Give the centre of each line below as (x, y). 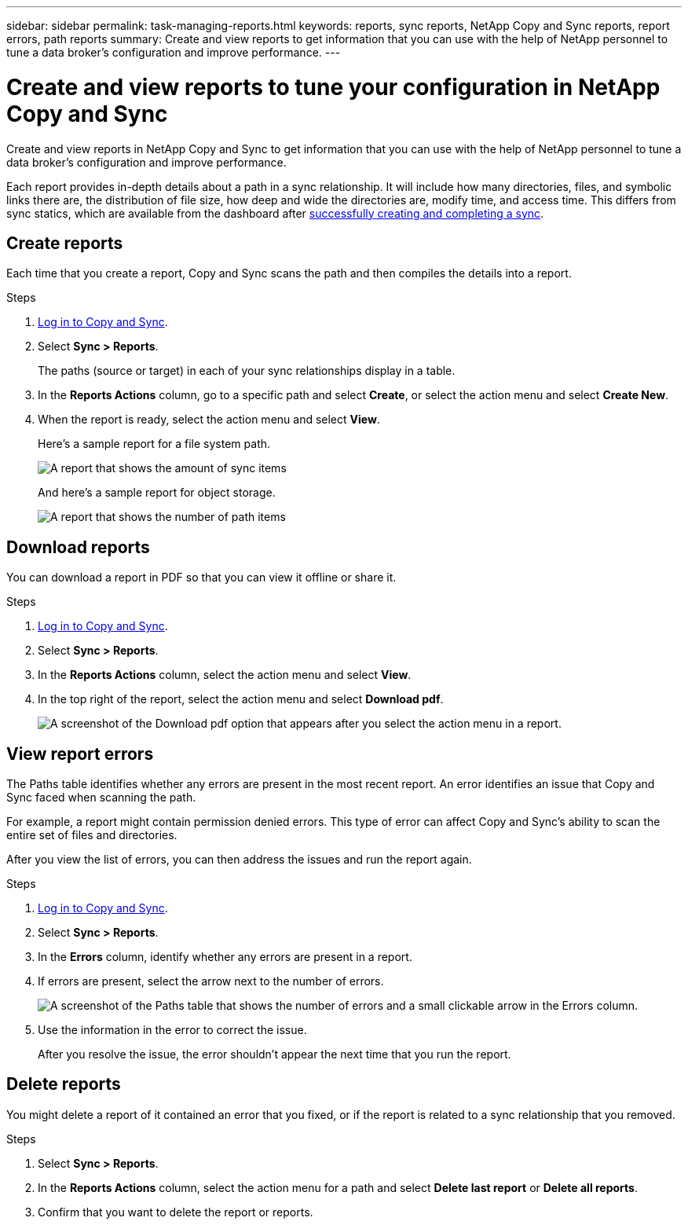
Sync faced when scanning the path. (101, 798)
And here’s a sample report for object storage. (157, 493)
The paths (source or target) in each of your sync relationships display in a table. (247, 371)
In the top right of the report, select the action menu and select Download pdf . (241, 699)
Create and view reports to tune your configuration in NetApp (333, 87)
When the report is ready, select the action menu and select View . (209, 420)
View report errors (80, 754)
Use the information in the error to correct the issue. (172, 1030)
